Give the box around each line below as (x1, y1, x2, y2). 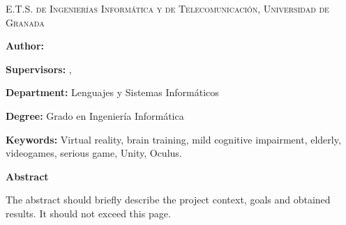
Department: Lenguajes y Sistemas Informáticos (6, 85, 219, 100)
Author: (6, 38, 45, 53)
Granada (6, 15, 45, 29)
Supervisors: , (6, 61, 72, 76)
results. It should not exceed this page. (6, 205, 171, 220)
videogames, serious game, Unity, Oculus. (6, 146, 182, 160)
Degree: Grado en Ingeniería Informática (6, 108, 184, 123)
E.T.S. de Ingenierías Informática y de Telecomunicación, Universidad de (6, 1, 329, 15)
